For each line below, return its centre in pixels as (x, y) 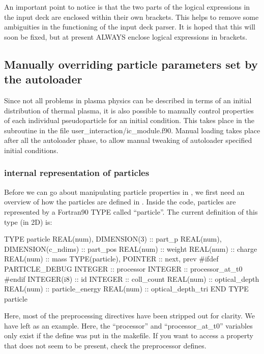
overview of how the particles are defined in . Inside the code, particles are (120, 202)
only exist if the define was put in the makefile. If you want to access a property (129, 335)
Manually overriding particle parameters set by (131, 64)
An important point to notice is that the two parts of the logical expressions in (127, 7)
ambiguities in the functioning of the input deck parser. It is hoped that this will (130, 27)
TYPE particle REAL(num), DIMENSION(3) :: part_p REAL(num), (113, 239)
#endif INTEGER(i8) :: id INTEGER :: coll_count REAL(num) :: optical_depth (132, 278)
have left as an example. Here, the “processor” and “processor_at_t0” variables (128, 325)
